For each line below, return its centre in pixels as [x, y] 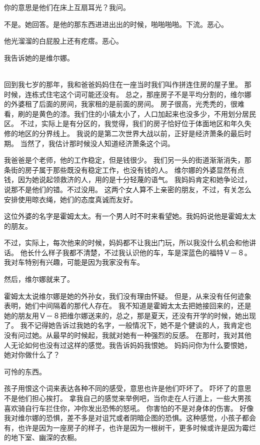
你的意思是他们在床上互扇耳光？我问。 [67, 7]
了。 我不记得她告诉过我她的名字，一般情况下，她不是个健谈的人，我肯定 [124, 325]
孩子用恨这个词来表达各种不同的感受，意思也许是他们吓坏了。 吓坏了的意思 [128, 388]
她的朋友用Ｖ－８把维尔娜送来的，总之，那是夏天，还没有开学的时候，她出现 [130, 315]
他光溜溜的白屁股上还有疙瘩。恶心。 [63, 41]
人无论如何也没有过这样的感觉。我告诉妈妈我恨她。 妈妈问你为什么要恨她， [128, 345]
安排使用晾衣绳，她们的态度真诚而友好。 [70, 199]
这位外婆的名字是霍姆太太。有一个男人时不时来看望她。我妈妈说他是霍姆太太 [130, 216]
